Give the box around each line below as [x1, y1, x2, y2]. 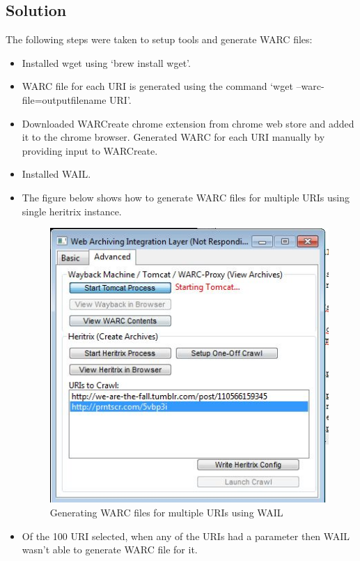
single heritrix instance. [22, 203, 122, 218]
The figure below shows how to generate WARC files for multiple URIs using [22, 190, 350, 204]
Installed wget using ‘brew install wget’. [22, 55, 191, 70]
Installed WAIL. [22, 167, 91, 181]
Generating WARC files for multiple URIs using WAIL [49, 505, 283, 519]
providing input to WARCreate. [22, 143, 158, 157]
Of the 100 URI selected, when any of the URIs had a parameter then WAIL [22, 528, 350, 543]
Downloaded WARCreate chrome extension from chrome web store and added [22, 116, 354, 130]
